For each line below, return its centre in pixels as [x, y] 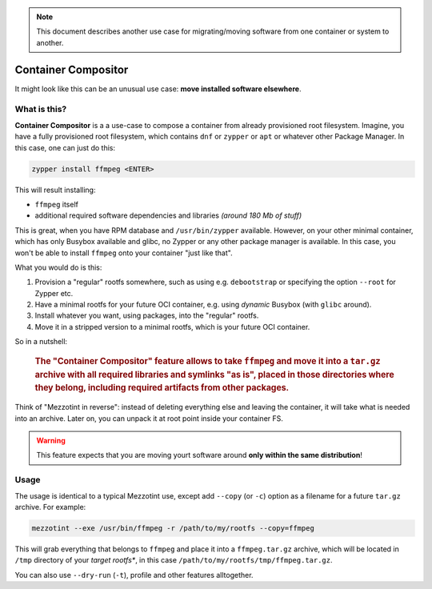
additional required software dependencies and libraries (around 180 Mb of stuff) [168, 215]
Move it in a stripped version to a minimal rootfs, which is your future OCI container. [172, 327]
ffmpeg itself [57, 204]
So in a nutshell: [41, 342]
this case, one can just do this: [65, 147]
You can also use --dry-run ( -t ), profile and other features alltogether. [134, 575]
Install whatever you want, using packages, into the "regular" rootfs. [147, 315]
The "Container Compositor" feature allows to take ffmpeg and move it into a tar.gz [208, 361]
